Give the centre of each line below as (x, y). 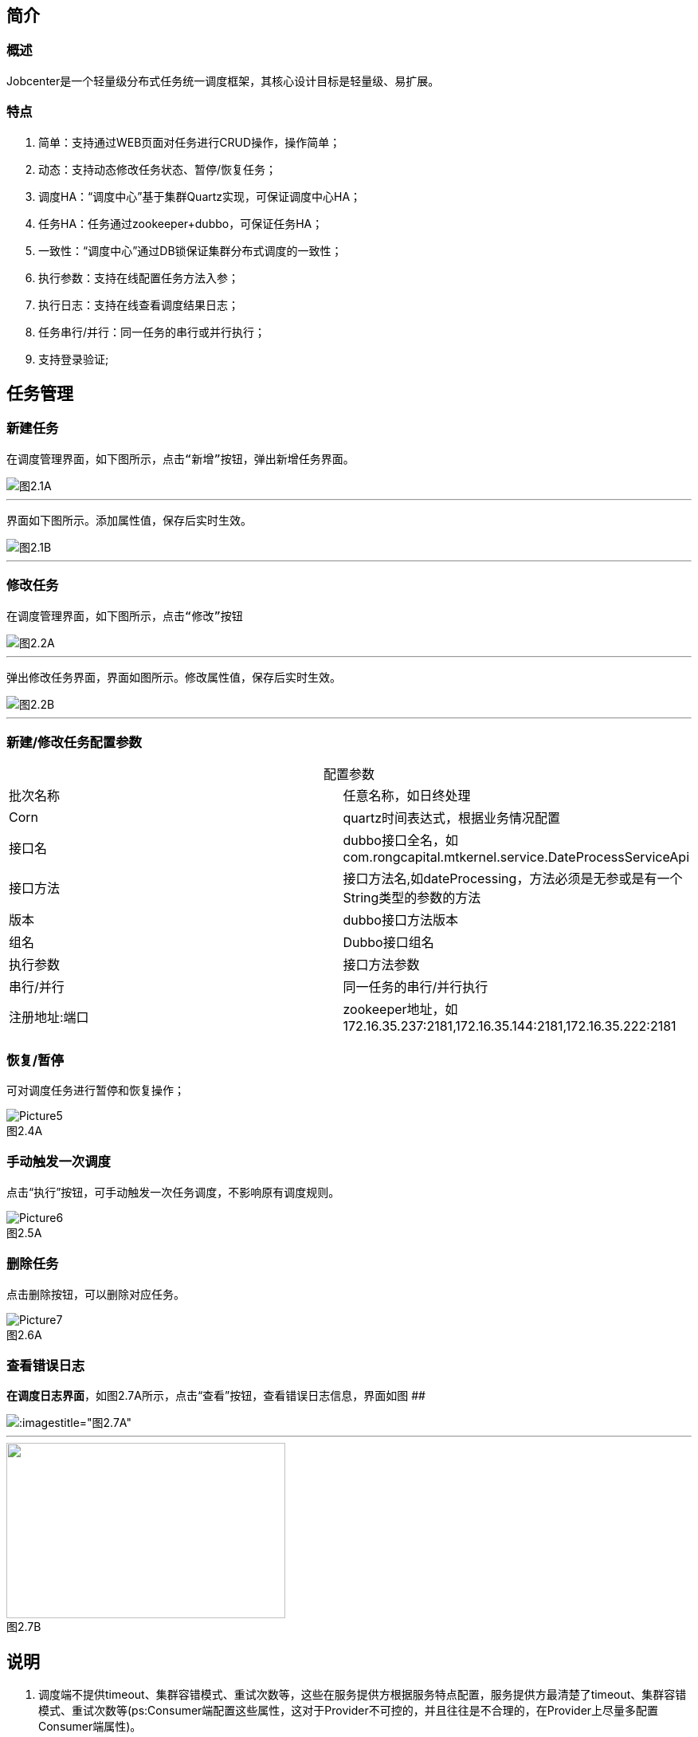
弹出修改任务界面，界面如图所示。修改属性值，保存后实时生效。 (174, 677)
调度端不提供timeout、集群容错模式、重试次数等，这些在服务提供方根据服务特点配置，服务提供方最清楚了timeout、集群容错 (363, 1695)
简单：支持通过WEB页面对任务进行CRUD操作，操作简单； (190, 142)
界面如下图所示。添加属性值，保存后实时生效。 (129, 520)
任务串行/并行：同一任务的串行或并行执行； (152, 332)
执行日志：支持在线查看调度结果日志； (139, 305)
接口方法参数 (381, 965)
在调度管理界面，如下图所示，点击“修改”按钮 (125, 616)
